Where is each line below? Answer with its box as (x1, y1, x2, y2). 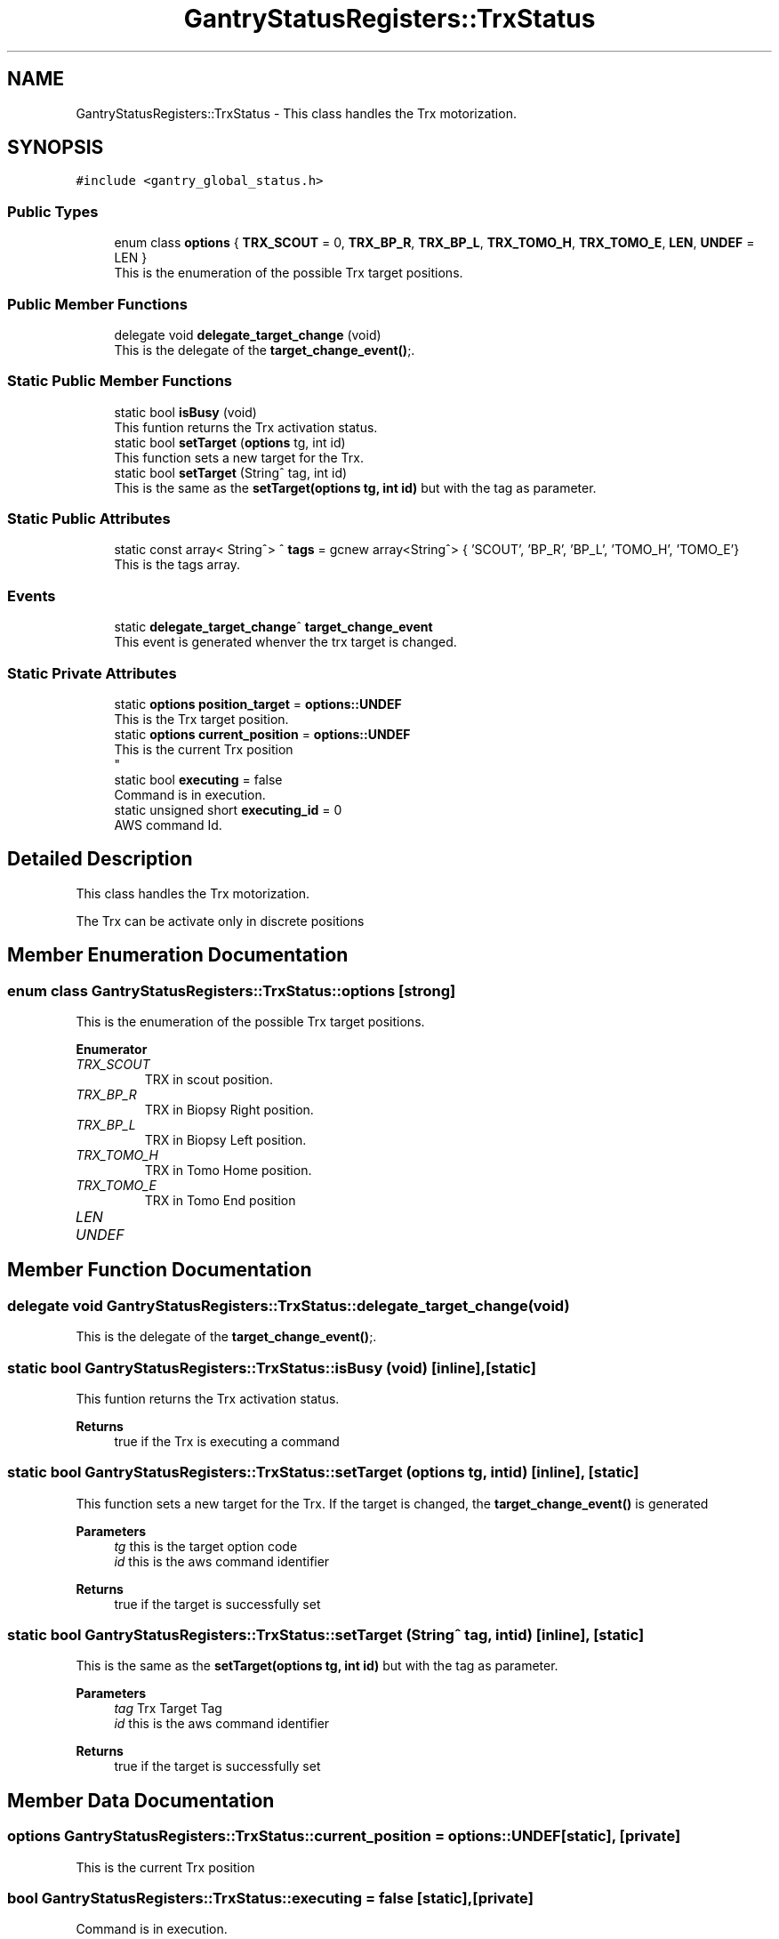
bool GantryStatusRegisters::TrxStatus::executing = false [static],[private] (7, 1889, 534, 1908)
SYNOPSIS (7, 136, 104, 159)
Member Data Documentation (7, 1789, 275, 1812)
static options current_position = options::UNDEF (114, 726, 411, 742)
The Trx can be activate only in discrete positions (76, 913, 365, 929)
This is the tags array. (114, 557, 241, 573)
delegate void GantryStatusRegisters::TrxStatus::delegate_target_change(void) (7, 1296, 570, 1315)
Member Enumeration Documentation (7, 944, 349, 967)
